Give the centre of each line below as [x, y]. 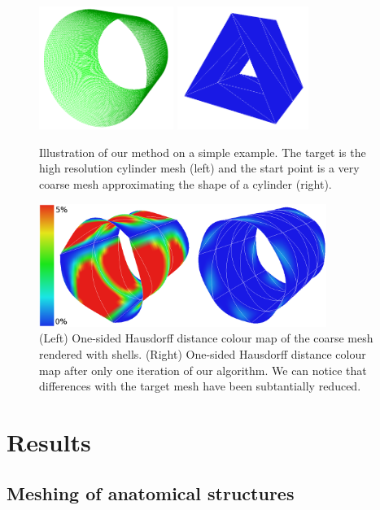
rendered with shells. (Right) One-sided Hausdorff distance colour [203, 353]
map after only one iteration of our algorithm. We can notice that [203, 370]
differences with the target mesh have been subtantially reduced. [200, 386]
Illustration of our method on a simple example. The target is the [203, 152]
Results [49, 441]
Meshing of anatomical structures [151, 493]
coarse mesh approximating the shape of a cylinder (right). [186, 183]
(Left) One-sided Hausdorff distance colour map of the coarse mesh [206, 338]
